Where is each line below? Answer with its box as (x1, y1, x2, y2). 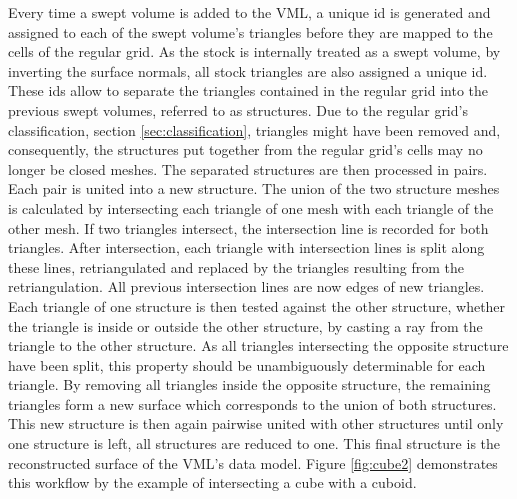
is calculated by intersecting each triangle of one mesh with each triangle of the (8, 197, 494, 218)
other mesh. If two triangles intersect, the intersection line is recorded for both (8, 217, 489, 238)
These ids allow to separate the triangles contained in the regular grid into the (8, 80, 488, 101)
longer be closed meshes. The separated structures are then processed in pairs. (8, 158, 488, 179)
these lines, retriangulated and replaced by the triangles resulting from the (8, 256, 464, 277)
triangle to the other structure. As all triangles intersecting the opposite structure (8, 335, 509, 356)
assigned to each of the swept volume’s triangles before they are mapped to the (8, 21, 493, 42)
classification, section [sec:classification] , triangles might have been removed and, (8, 119, 501, 140)
